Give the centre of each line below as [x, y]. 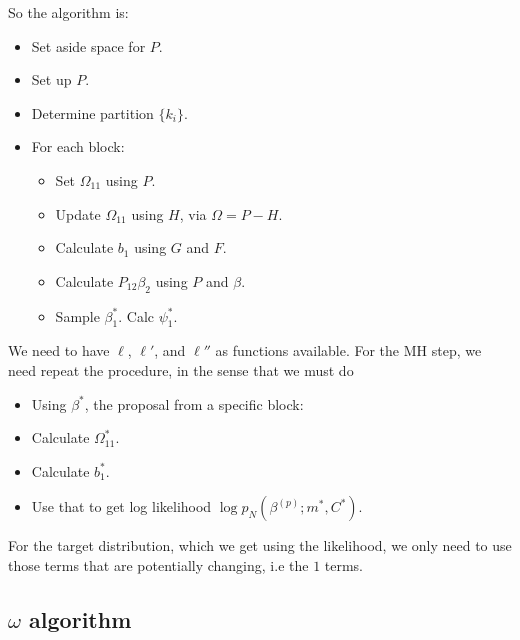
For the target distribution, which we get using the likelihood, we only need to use [260, 545]
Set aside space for [88, 45]
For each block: [78, 146]
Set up [51, 79]
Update [78, 213]
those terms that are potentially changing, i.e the [158, 564]
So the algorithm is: [68, 12]
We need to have [59, 350]
